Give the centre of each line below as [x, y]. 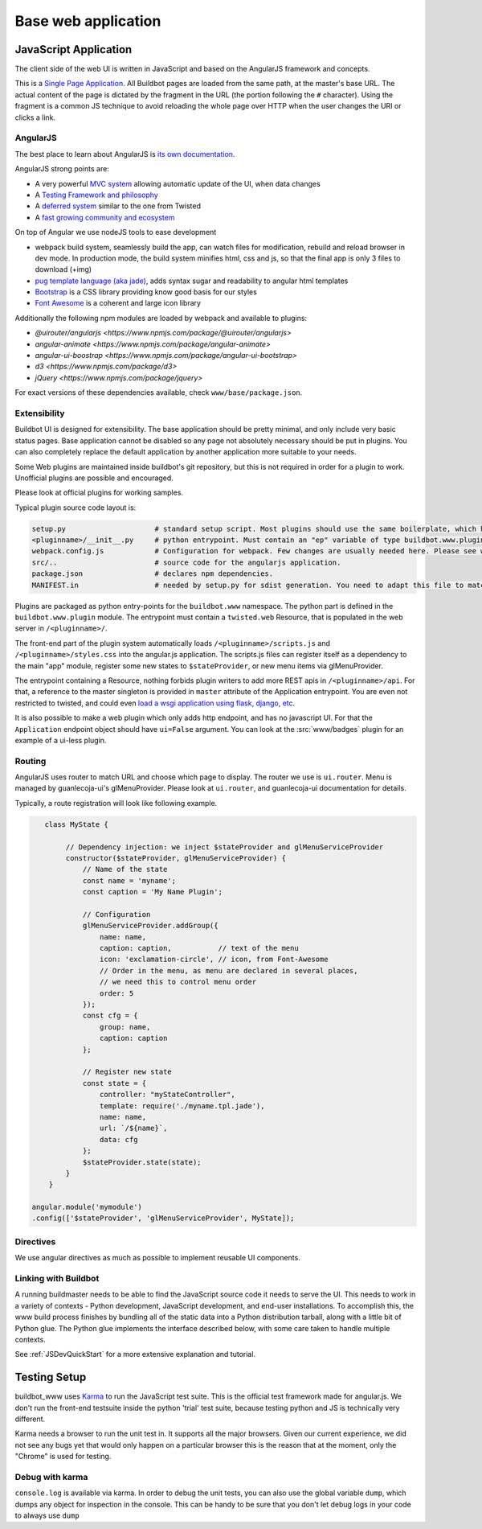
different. [30, 1419]
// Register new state [127, 1072]
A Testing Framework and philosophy [96, 195]
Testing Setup [51, 1377]
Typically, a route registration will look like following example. [116, 803]
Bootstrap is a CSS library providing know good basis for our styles [146, 292]
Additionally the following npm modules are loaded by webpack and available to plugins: [161, 318]
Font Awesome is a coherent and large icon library [118, 303]
